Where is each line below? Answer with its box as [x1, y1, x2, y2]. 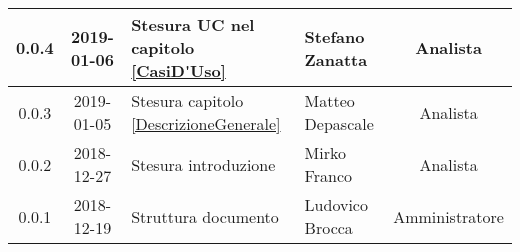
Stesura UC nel [131, 13, 255, 36]
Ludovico [304, 193, 368, 216]
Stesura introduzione [131, 152, 276, 176]
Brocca [304, 216, 353, 239]
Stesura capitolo [131, 89, 244, 112]
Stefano [304, 24, 365, 48]
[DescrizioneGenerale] [131, 112, 281, 135]
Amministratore [393, 204, 504, 228]
